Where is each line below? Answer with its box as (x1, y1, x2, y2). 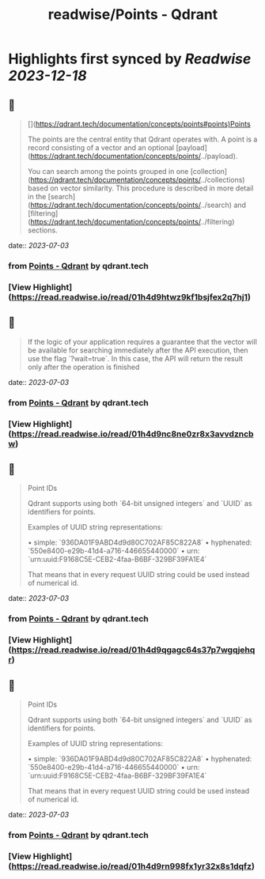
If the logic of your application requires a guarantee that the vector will (27, 337, 257, 346)
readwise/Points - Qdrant (47, 6, 218, 24)
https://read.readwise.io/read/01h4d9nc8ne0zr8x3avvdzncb (11, 428, 255, 439)
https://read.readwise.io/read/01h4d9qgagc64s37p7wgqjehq (11, 644, 256, 655)
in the (27, 192, 47, 201)
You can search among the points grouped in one (27, 167, 189, 175)
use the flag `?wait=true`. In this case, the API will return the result (27, 353, 244, 363)
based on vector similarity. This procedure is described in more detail (27, 183, 254, 193)
